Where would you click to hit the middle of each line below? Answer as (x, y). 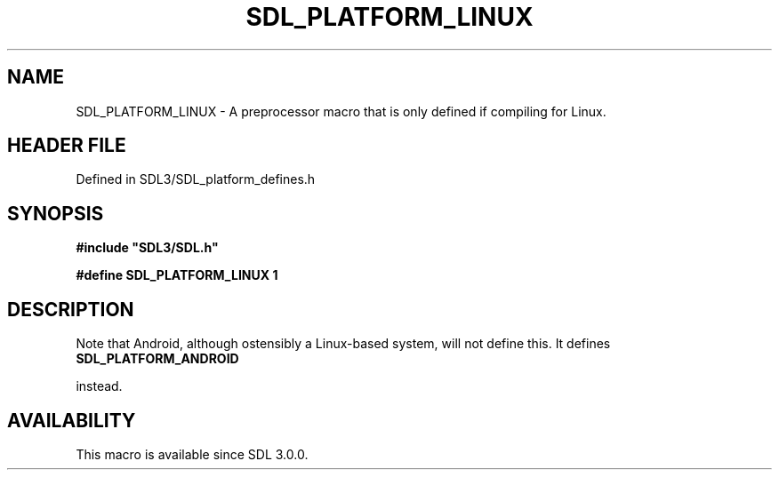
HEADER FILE (67, 146)
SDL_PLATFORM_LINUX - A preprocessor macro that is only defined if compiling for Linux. (341, 111)
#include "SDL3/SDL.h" (147, 248)
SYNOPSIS (56, 213)
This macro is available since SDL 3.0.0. (192, 454)
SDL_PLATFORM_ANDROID (157, 359)
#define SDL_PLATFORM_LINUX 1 (177, 275)
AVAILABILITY (72, 420)
